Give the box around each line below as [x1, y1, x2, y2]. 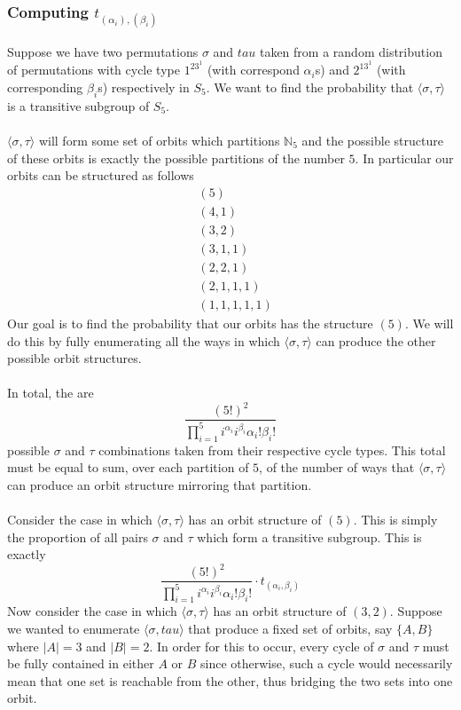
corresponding [7, 77, 83, 96]
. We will [404, 313, 454, 332]
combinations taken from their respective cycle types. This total [98, 440, 446, 459]
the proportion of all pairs [7, 527, 148, 546]
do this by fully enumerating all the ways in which [7, 331, 280, 350]
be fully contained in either [7, 654, 154, 673]
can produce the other [316, 331, 436, 350]
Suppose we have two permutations [7, 42, 199, 60]
